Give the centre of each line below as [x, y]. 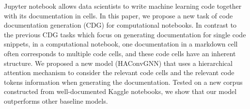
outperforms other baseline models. [56, 101]
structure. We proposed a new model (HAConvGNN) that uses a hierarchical [118, 63]
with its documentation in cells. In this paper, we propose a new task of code [118, 15]
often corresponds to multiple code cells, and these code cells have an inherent [120, 53]
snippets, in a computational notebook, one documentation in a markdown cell [121, 44]
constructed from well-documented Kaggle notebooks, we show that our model [120, 91]
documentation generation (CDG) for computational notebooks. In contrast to [120, 25]
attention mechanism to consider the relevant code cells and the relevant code [119, 72]
